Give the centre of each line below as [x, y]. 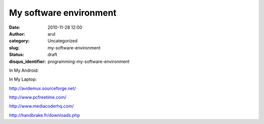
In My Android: [24, 70]
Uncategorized [63, 41]
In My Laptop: [23, 79]
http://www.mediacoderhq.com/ [41, 106]
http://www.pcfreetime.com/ [38, 97]
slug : [14, 48]
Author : [17, 34]
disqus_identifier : [27, 62]
